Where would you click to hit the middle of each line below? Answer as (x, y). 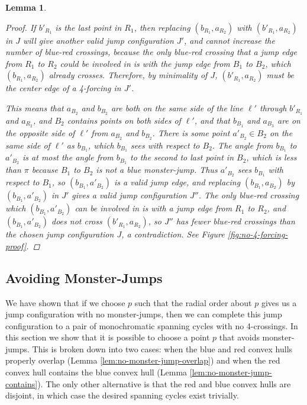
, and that (212, 120)
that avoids (239, 337)
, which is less (272, 157)
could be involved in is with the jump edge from (145, 63)
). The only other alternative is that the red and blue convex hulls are (164, 383)
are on (289, 120)
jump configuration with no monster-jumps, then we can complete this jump (144, 314)
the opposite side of (40, 132)
